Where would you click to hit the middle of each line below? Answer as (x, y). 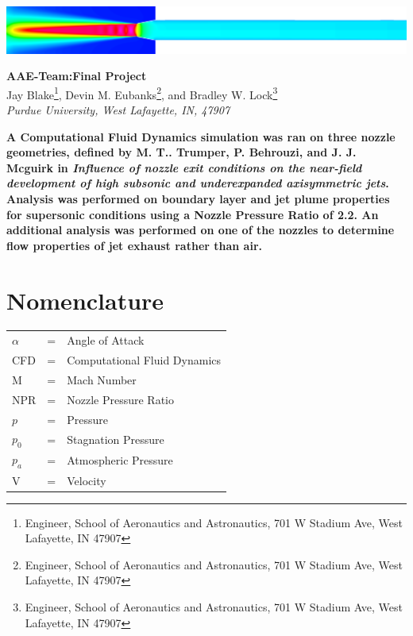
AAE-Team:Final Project (77, 76)
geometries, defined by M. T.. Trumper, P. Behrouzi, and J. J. (181, 152)
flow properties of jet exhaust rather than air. (134, 245)
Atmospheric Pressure (120, 460)
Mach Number (102, 379)
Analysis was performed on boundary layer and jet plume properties (198, 198)
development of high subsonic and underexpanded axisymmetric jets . (198, 183)
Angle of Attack (106, 340)
